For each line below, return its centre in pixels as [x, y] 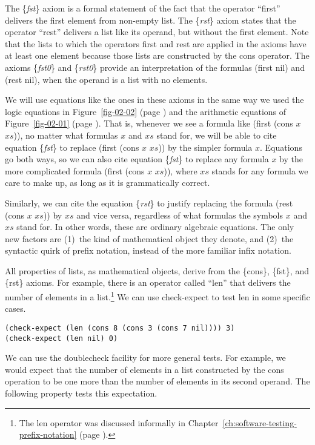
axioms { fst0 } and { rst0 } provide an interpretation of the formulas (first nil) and [155, 67]
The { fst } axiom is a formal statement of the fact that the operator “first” [143, 8]
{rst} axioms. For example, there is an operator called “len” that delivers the [148, 282]
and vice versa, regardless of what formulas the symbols [180, 215]
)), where [181, 170]
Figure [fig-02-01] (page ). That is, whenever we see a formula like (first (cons [149, 123]
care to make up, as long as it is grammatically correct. [108, 183]
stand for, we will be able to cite [217, 135]
